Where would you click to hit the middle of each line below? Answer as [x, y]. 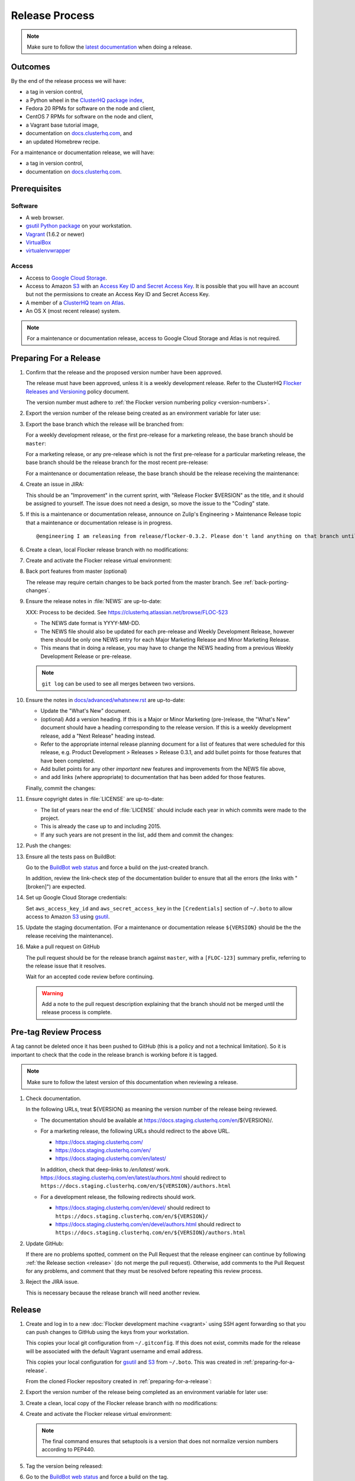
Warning [52, 993]
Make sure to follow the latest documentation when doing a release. [109, 47]
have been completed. [68, 761]
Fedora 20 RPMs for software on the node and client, [90, 108]
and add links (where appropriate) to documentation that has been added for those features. [153, 777]
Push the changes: [49, 846]
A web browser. [45, 217]
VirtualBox [38, 242]
